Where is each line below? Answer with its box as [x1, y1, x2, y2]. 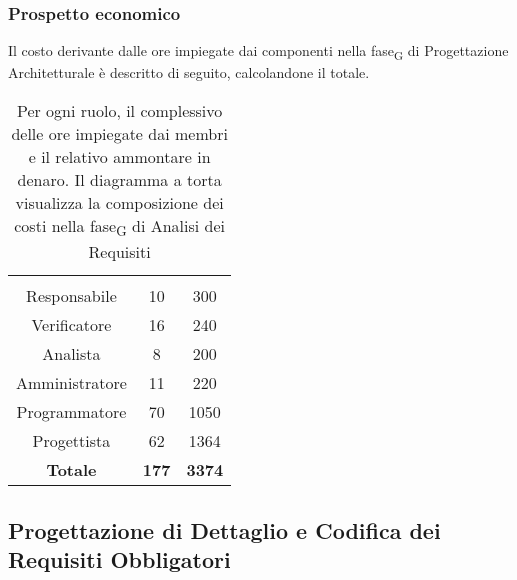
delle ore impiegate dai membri [11, 121, 228, 145]
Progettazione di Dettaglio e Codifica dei [8, 514, 441, 545]
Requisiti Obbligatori [8, 543, 231, 574]
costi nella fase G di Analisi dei [14, 213, 226, 241]
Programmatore [16, 400, 127, 424]
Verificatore [31, 313, 112, 337]
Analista [42, 342, 101, 366]
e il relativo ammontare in [28, 144, 211, 168]
